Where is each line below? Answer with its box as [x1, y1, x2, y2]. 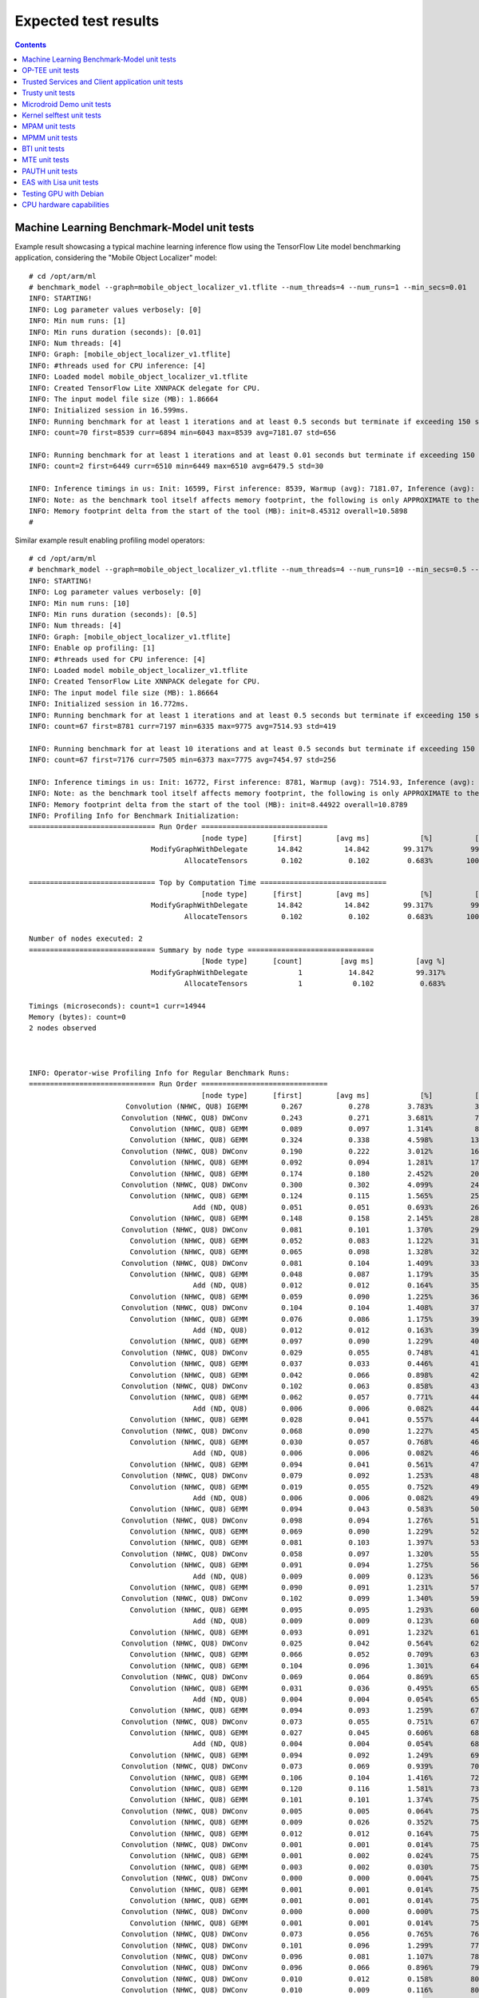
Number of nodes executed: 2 [29, 934, 143, 943]
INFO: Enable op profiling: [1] [29, 643, 156, 653]
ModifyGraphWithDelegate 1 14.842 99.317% [150, 968, 446, 977]
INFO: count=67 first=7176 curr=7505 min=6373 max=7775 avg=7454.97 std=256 [29, 755, 337, 765]
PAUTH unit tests [22, 166, 78, 176]
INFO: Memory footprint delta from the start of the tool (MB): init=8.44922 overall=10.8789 [29, 800, 408, 809]
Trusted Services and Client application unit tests [22, 77, 184, 86]
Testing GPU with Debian [22, 189, 105, 198]
